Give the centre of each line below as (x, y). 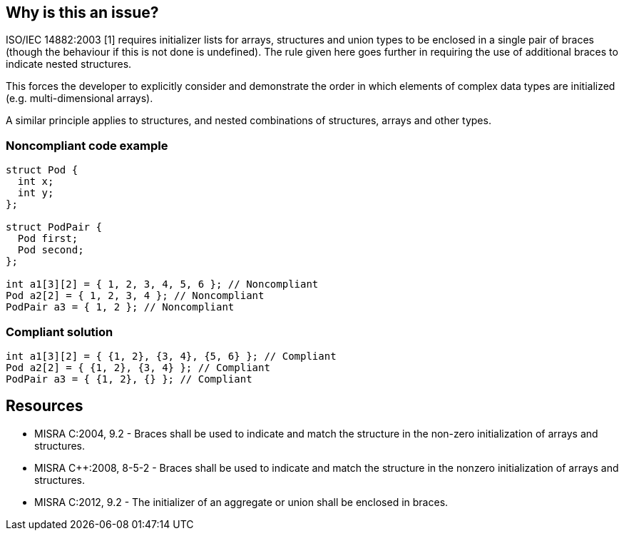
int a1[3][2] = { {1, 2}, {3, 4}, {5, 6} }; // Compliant (171, 356)
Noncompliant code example (87, 145)
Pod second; (51, 250)
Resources (45, 406)
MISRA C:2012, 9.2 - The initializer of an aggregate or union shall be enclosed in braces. (241, 502)
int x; (36, 182)
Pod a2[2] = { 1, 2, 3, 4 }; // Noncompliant (135, 296)
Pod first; (48, 239)
